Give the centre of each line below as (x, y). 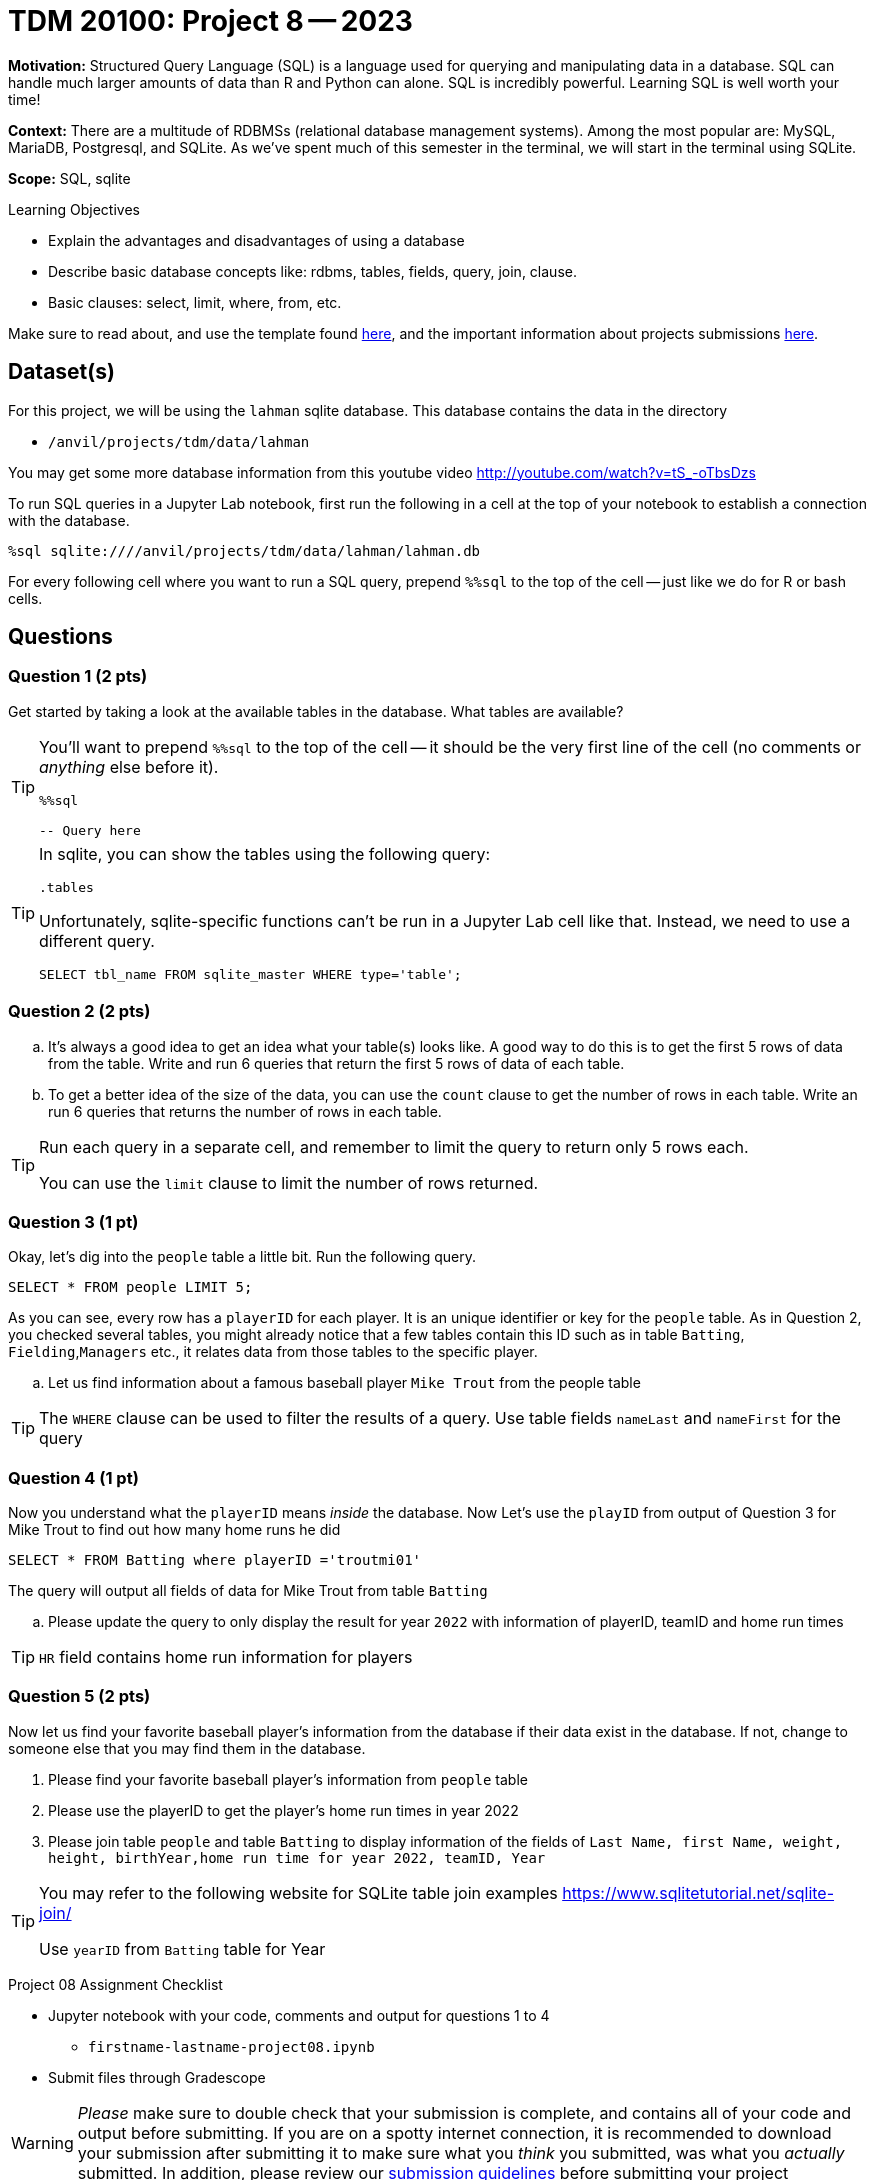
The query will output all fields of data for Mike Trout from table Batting (248, 1591)
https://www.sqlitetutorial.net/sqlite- (698, 1892)
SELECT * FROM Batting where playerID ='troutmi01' (215, 1560)
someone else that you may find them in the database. (187, 1748)
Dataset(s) (61, 372)
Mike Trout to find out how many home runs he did (174, 1530)
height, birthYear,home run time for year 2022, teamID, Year (297, 1857)
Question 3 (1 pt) (73, 1221)
